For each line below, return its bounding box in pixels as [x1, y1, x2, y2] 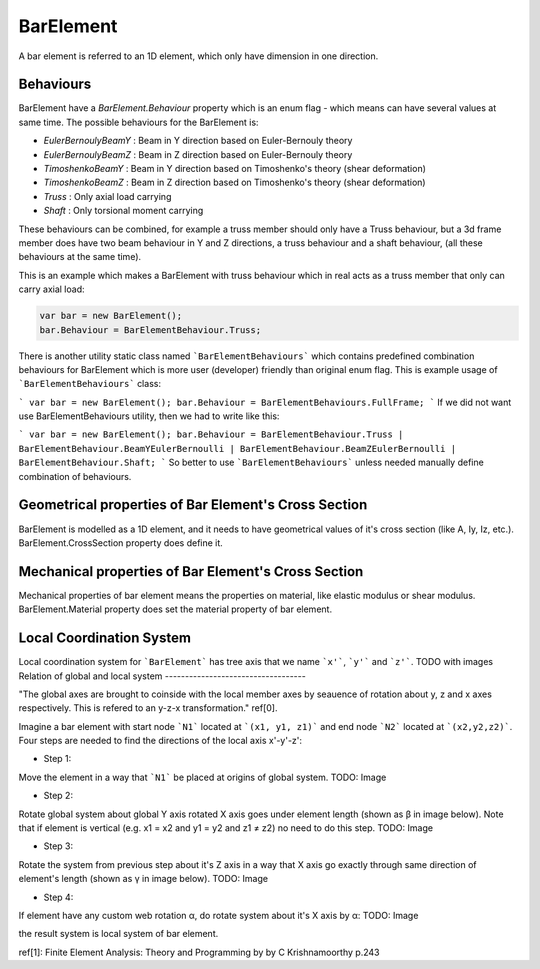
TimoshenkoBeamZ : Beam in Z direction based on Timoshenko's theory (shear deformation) [43, 176, 426, 189]
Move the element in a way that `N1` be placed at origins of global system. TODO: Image [18, 771, 387, 783]
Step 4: [43, 891, 74, 903]
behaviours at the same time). [18, 251, 142, 263]
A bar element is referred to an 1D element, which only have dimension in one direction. [18, 50, 379, 62]
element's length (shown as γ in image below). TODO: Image [18, 873, 269, 885]
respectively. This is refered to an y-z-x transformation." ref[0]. [18, 702, 278, 714]
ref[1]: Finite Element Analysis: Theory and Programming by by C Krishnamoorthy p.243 [18, 946, 380, 958]
